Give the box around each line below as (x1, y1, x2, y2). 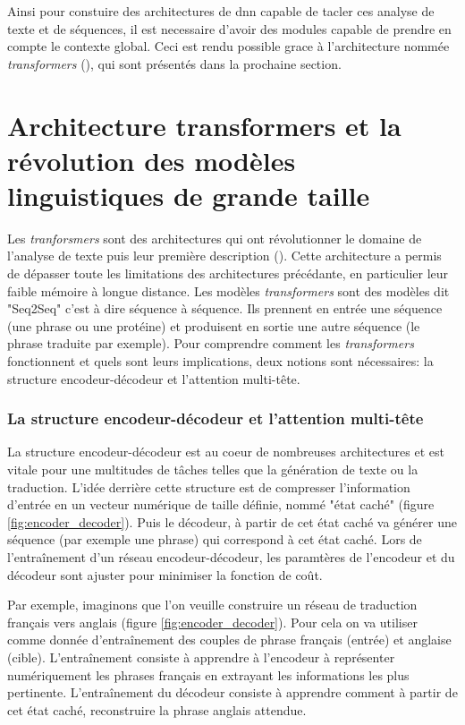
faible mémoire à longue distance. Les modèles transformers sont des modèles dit (7, 281, 450, 300)
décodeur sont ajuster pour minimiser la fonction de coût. (7, 565, 323, 584)
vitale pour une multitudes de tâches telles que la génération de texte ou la (7, 460, 418, 479)
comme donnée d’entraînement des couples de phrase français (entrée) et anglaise (7, 630, 452, 649)
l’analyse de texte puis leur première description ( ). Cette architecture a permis (7, 246, 442, 265)
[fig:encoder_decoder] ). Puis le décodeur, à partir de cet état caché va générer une (7, 512, 457, 531)
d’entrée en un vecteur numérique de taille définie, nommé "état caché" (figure (7, 495, 435, 514)
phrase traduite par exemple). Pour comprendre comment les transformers (7, 334, 414, 353)
